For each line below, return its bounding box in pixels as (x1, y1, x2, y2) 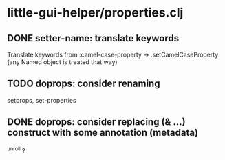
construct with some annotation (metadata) (7, 127, 198, 139)
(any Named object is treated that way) (7, 58, 118, 66)
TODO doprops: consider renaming (7, 78, 160, 90)
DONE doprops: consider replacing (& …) (7, 116, 186, 128)
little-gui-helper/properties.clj (7, 5, 184, 21)
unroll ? (7, 145, 25, 154)
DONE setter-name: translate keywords (7, 32, 180, 44)
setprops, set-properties (7, 96, 77, 104)
